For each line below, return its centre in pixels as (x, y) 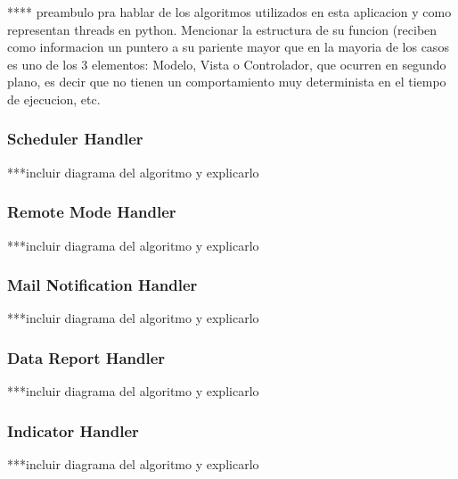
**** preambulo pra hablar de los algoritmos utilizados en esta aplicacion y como (229, 12)
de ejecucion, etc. (54, 99)
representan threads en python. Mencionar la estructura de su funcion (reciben (222, 29)
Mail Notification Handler (102, 285)
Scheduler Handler (75, 139)
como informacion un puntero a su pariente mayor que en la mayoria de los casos (228, 47)
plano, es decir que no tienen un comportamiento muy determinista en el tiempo (227, 82)
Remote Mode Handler (92, 212)
